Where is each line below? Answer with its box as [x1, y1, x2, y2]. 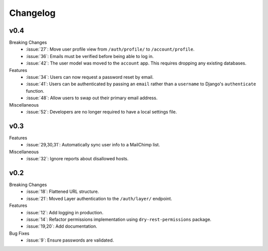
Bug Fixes [9, 230, 30, 236]
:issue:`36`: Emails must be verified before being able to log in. [26, 53, 154, 59]
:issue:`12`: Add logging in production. [26, 209, 104, 215]
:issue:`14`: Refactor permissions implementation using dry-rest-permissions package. [26, 216, 212, 222]
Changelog [9, 7, 56, 18]
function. [26, 88, 45, 94]
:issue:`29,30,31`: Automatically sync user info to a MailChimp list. [26, 142, 160, 148]
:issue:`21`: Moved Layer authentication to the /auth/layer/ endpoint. [26, 195, 172, 201]
